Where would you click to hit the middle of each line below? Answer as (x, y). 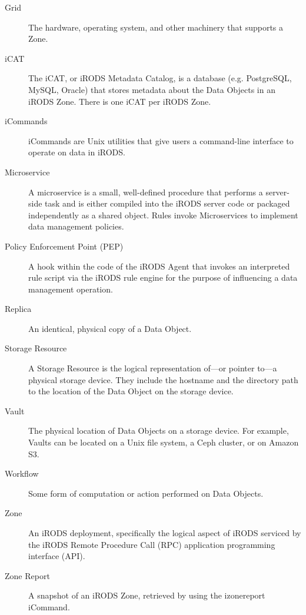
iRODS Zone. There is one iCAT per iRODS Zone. (120, 101)
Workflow (22, 473)
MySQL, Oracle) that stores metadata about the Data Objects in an (152, 89)
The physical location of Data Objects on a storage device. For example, (159, 430)
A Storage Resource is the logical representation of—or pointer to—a (153, 368)
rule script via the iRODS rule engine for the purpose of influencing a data (163, 277)
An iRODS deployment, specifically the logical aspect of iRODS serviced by (165, 533)
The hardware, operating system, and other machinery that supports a (156, 27)
